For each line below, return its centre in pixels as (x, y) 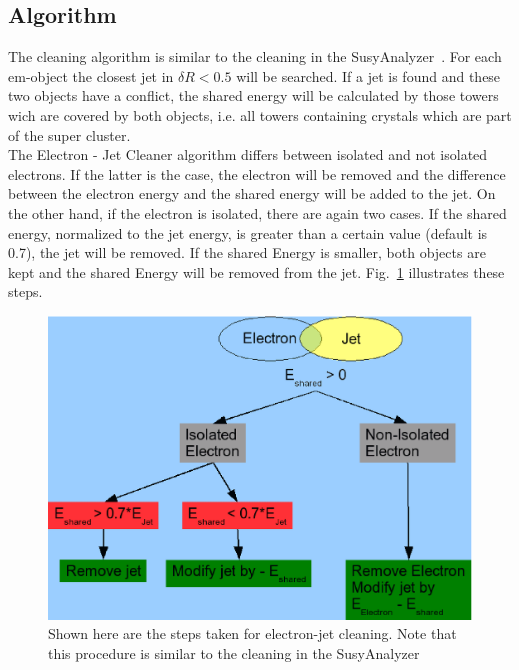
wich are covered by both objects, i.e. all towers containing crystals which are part (260, 114)
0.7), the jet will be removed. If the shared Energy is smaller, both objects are (247, 252)
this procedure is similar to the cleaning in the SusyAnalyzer (234, 652)
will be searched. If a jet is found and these (368, 75)
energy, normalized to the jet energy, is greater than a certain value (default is (248, 232)
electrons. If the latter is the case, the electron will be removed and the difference (257, 173)
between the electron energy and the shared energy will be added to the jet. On (252, 193)
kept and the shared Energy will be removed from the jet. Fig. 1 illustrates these (256, 271)
